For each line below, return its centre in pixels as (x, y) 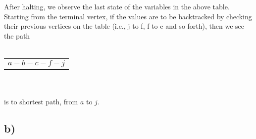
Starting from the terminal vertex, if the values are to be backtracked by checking (128, 16)
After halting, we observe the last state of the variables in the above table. (117, 7)
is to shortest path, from (41, 102)
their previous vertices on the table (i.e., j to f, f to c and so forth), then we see (124, 26)
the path (17, 35)
